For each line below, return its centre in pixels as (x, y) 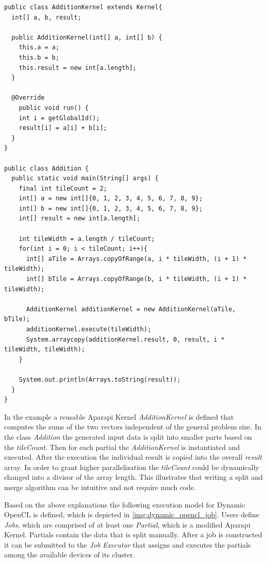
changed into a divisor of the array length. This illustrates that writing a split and (133, 477)
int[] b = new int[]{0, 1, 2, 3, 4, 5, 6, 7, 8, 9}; (111, 208)
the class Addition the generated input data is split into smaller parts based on (128, 436)
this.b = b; (39, 57)
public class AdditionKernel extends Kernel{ (83, 7)
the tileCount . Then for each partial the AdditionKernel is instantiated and (122, 447)
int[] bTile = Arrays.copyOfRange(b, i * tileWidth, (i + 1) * (136, 279)
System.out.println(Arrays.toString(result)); (100, 379)
